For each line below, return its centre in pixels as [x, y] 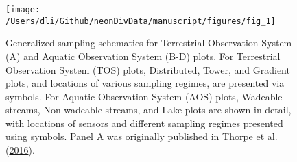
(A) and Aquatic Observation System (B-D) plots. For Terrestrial [143, 56]
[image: [23, 10]
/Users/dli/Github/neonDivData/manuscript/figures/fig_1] [141, 21]
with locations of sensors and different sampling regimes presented [144, 123]
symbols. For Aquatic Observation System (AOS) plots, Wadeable [144, 96]
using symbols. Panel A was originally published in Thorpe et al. [142, 136]
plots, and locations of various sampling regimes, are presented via [145, 83]
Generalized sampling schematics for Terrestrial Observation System [149, 43]
